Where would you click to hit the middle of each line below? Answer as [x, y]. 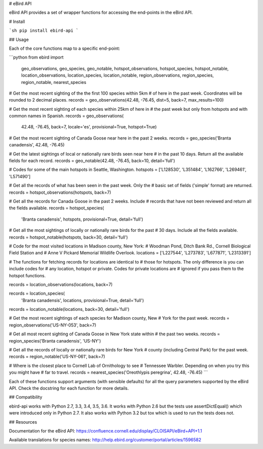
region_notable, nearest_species [54, 82]
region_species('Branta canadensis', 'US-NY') [55, 341]
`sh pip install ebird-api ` [44, 31]
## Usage [19, 40]
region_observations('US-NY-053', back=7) [53, 325]
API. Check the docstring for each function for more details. [69, 388]
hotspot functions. [27, 275]
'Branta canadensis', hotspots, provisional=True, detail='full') [82, 219]
